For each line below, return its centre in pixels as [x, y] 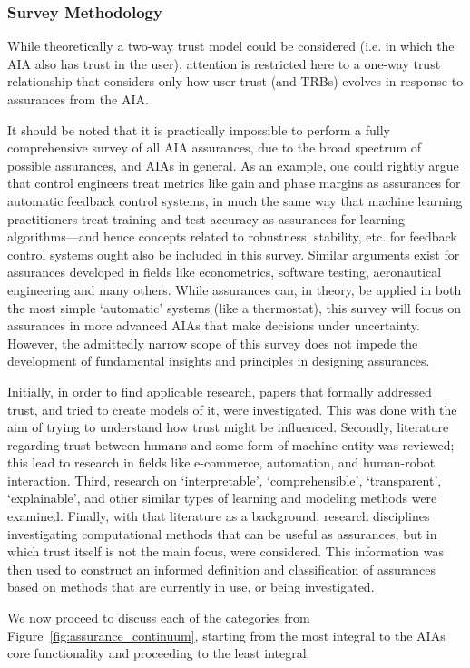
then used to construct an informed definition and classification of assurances [222, 569]
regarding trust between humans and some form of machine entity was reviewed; [231, 444]
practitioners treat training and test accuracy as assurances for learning [206, 218]
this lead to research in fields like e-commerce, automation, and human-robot [221, 462]
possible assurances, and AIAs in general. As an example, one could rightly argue [233, 165]
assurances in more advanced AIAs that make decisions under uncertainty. [214, 325]
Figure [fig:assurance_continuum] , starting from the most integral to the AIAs [226, 635]
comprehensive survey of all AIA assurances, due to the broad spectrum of [215, 147]
